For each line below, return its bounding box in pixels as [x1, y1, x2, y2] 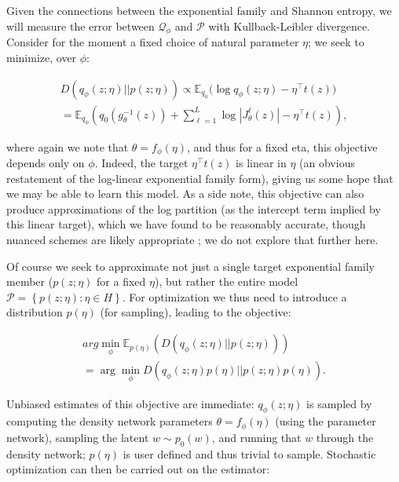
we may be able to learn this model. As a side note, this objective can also [6, 185, 364, 202]
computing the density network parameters [6, 413, 213, 429]
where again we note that [6, 138, 129, 155]
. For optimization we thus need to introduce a [122, 288, 347, 305]
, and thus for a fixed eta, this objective [187, 138, 378, 155]
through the [316, 429, 374, 445]
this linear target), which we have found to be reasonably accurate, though [6, 216, 366, 232]
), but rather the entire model [154, 273, 298, 290]
